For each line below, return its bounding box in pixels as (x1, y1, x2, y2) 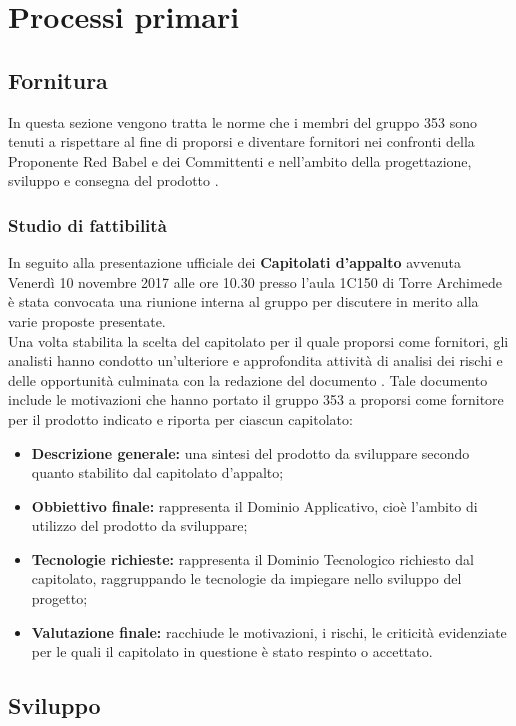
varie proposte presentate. (8, 310, 166, 331)
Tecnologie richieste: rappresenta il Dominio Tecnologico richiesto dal (31, 548, 474, 569)
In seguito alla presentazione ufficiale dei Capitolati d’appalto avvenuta (8, 252, 461, 273)
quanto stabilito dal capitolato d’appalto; (31, 462, 284, 483)
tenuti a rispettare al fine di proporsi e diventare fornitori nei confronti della (8, 131, 475, 152)
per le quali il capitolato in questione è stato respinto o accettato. (31, 641, 433, 662)
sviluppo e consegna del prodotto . (8, 170, 219, 191)
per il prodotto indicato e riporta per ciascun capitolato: (8, 408, 353, 429)
